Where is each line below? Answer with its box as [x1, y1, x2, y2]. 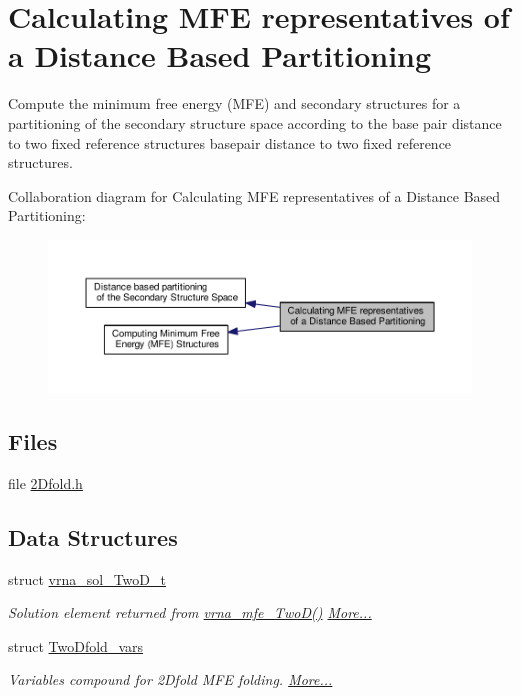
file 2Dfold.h [8, 472, 83, 493]
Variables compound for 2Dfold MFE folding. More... [8, 669, 333, 690]
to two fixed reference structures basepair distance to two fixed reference [8, 132, 452, 153]
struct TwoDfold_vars [8, 635, 143, 656]
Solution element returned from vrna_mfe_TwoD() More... [8, 602, 372, 623]
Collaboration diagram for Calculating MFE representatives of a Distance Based [8, 185, 501, 206]
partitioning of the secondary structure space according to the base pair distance [8, 112, 502, 133]
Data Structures [8, 521, 178, 552]
